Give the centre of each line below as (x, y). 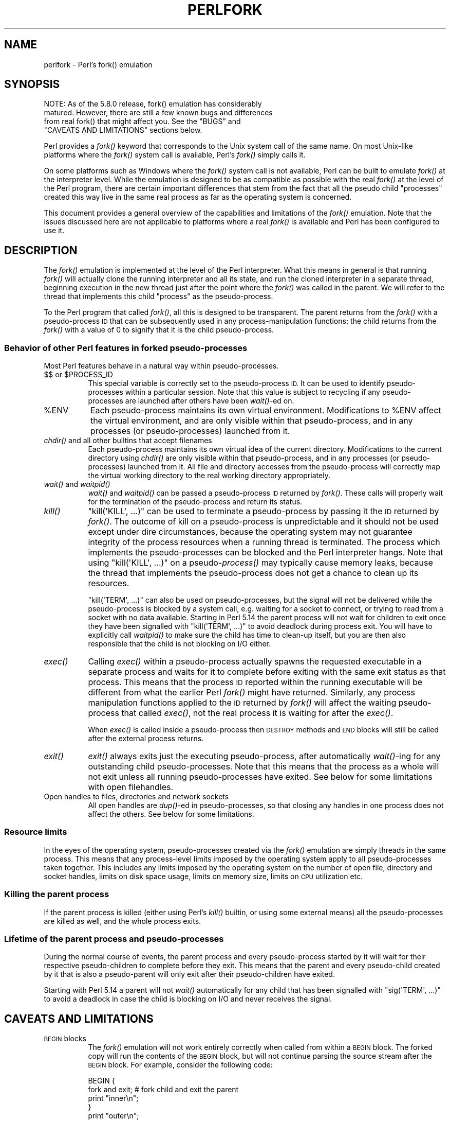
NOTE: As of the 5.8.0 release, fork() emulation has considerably (153, 104)
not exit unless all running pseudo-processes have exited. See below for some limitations (260, 777)
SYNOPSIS (32, 84)
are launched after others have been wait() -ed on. (210, 401)
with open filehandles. (131, 787)
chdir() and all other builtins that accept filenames (128, 441)
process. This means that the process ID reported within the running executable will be (255, 682)
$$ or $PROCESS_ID (78, 375)
